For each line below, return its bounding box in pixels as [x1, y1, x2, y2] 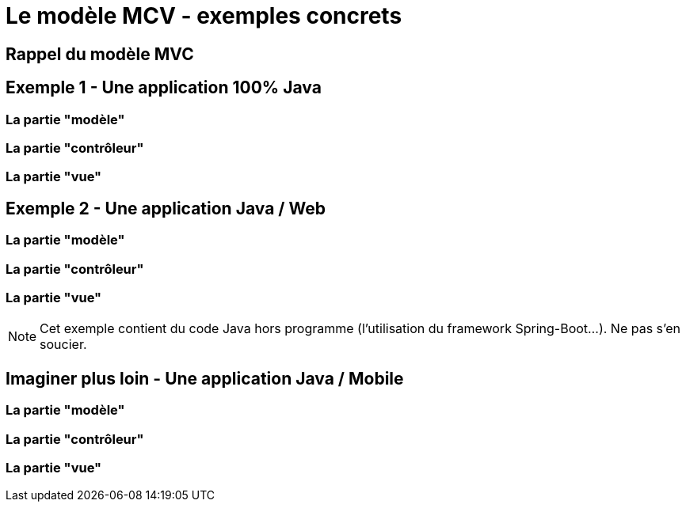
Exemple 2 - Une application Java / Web [6, 198, 326, 218]
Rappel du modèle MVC [6, 44, 194, 64]
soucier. [40, 336, 87, 353]
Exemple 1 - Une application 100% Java [6, 78, 322, 98]
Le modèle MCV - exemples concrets [6, 2, 402, 29]
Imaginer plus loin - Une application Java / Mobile [6, 368, 404, 389]
